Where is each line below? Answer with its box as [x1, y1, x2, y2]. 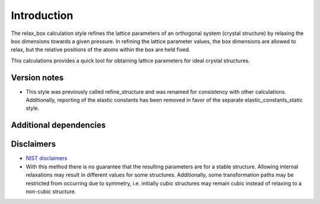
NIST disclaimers [25, 155, 68, 162]
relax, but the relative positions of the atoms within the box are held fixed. [11, 46, 191, 53]
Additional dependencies [11, 120, 106, 130]
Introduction [11, 9, 73, 22]
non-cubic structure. [25, 187, 76, 195]
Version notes [11, 72, 64, 82]
